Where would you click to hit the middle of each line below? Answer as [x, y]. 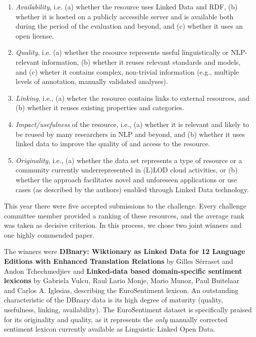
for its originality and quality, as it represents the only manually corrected [116, 319]
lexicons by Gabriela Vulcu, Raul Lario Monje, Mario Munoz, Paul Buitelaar [122, 280]
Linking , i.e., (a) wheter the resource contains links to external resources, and [132, 98]
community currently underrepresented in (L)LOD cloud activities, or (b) [127, 170]
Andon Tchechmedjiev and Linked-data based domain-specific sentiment [123, 271]
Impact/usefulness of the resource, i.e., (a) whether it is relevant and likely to [132, 124]
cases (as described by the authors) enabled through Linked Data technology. [132, 189]
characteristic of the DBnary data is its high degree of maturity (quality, [114, 300]
